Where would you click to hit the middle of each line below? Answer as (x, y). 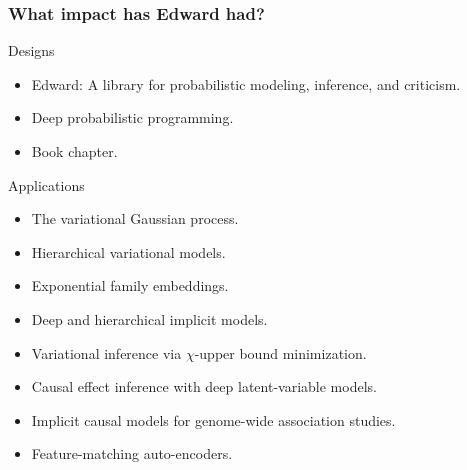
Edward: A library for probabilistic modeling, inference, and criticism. (246, 83)
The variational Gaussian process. (135, 218)
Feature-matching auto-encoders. (132, 453)
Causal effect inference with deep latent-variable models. (204, 386)
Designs (31, 50)
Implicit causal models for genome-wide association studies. (213, 419)
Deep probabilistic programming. (132, 117)
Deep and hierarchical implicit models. (149, 318)
